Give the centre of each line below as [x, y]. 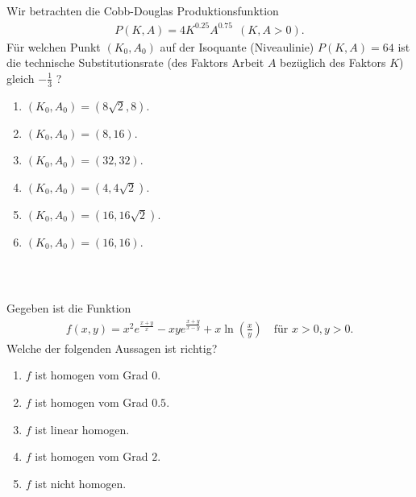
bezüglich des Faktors [333, 62]
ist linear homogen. [82, 429]
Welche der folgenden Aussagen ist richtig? [112, 348]
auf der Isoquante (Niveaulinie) [237, 46]
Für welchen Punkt [54, 46]
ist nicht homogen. [81, 483]
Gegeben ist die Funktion [69, 308]
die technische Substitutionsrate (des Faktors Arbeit [135, 62]
